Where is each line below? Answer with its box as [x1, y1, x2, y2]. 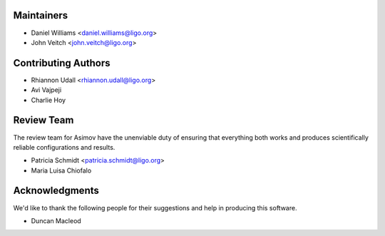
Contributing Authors [13, 57, 111, 69]
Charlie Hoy [31, 96, 66, 104]
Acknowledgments [13, 185, 100, 197]
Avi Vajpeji [31, 86, 62, 94]
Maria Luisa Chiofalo [31, 166, 92, 175]
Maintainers [13, 9, 68, 21]
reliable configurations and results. [13, 143, 115, 151]
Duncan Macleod [31, 216, 81, 225]
